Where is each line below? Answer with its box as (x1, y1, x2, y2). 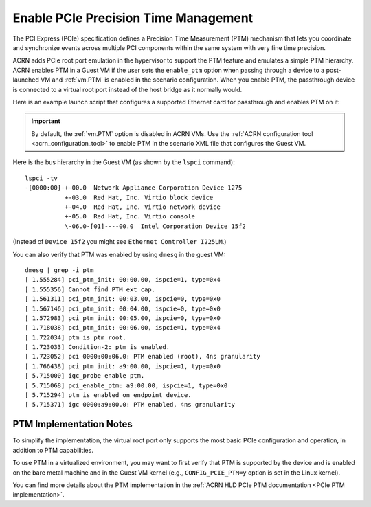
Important (31, 117, 61, 125)
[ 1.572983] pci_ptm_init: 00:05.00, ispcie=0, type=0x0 (25, 314, 221, 322)
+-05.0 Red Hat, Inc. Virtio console (64, 213, 196, 221)
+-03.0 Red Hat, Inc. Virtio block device (64, 193, 214, 201)
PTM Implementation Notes (12, 418, 133, 430)
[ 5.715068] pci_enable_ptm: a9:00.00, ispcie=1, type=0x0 (25, 381, 228, 390)
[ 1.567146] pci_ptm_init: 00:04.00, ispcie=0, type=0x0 (25, 304, 221, 313)
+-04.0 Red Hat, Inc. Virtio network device (64, 203, 221, 211)
